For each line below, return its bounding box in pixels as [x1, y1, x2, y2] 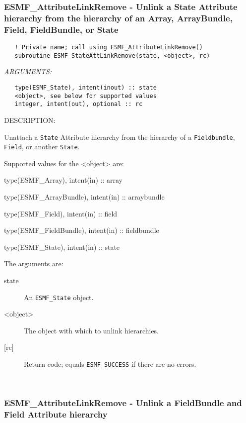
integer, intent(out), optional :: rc [14, 101, 143, 108]
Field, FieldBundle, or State [4, 23, 119, 35]
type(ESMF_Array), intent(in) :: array [4, 175, 123, 185]
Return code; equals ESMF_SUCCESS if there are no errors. [24, 359, 196, 369]
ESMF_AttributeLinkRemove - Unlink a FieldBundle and [4, 397, 242, 409]
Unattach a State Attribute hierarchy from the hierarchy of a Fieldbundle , [4, 131, 235, 142]
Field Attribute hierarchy [4, 408, 108, 421]
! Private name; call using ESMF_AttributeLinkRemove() [14, 44, 203, 51]
